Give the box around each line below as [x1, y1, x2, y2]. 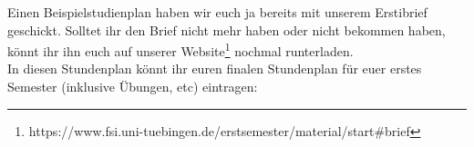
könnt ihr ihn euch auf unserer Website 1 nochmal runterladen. [7, 39, 354, 60]
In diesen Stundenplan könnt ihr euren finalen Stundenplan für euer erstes [7, 59, 422, 78]
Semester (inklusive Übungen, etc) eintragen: [7, 77, 258, 96]
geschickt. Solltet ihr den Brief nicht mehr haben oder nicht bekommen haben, [7, 20, 446, 39]
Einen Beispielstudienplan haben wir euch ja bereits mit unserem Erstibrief [7, 3, 428, 21]
